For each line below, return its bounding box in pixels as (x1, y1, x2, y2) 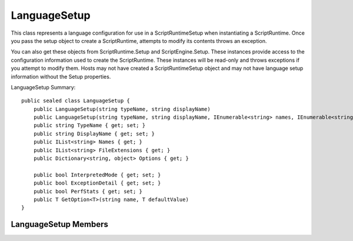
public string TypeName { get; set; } (33, 122, 146, 129)
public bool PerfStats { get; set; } (33, 188, 142, 195)
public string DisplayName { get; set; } (33, 130, 155, 137)
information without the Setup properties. (11, 73, 111, 80)
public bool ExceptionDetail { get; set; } (33, 180, 161, 186)
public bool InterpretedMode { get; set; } (33, 171, 161, 178)
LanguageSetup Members (11, 219, 108, 229)
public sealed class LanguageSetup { (21, 98, 131, 104)
